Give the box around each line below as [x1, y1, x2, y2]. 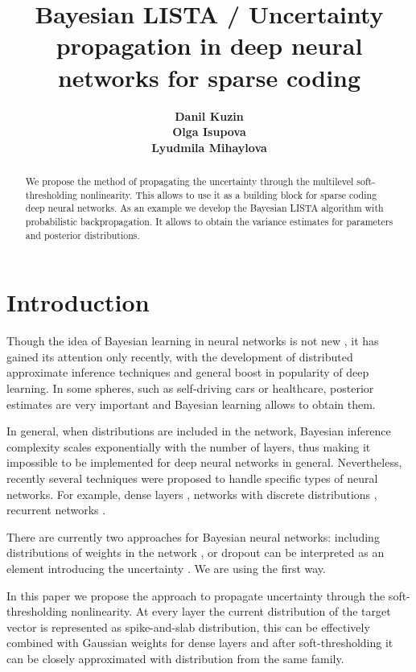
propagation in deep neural [56, 29, 363, 62]
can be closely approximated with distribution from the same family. [6, 649, 344, 666]
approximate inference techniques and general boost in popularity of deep [6, 364, 369, 381]
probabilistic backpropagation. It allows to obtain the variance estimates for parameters [25, 215, 393, 229]
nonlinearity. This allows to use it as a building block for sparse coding [80, 188, 377, 201]
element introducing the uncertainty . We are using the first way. [6, 560, 326, 577]
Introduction [6, 286, 150, 319]
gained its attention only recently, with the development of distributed [6, 348, 353, 365]
